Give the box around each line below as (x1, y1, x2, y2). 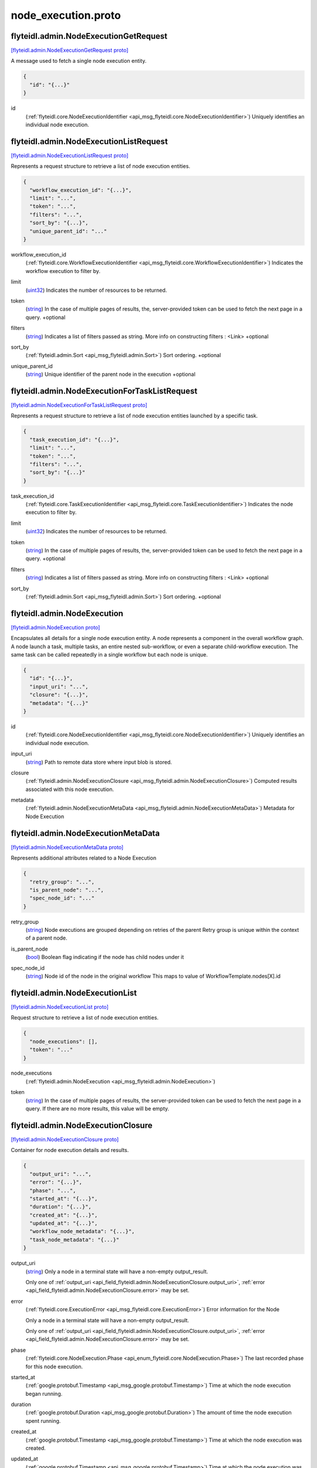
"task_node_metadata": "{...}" (29, 1236, 120, 1243)
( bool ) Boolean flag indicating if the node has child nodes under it (25, 954, 184, 961)
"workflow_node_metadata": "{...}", (29, 1228, 135, 1235)
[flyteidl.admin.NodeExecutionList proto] (11, 1003, 109, 1010)
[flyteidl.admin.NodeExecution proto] (11, 624, 100, 631)
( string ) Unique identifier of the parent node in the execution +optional (25, 371, 196, 378)
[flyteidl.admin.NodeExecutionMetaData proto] (11, 843, 124, 851)
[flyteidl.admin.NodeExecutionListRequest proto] (11, 151, 129, 159)
